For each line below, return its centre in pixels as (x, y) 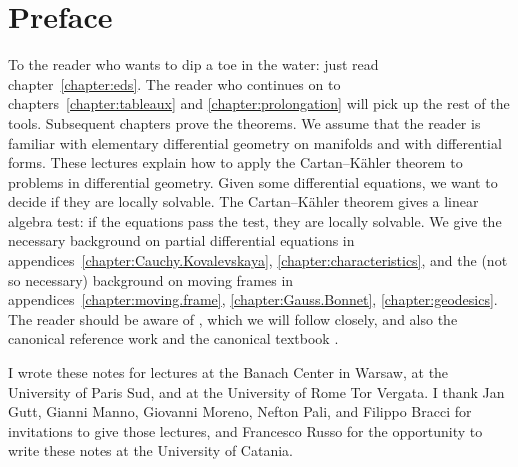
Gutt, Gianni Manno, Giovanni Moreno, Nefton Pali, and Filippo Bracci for (240, 411)
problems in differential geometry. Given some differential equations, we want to (253, 181)
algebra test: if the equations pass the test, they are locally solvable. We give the (255, 220)
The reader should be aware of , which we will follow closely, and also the (233, 318)
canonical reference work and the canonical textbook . (173, 338)
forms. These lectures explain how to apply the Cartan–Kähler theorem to (235, 162)
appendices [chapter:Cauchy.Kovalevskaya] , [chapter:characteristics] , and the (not (258, 260)
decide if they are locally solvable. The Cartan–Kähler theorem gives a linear (243, 201)
